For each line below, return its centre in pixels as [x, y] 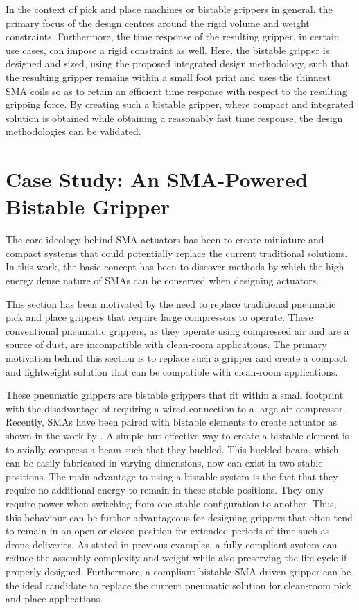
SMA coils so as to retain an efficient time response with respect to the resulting [176, 90]
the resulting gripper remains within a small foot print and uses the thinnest [168, 77]
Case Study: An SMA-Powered [157, 179]
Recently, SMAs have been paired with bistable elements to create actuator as [172, 422]
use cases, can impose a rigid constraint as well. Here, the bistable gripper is [168, 50]
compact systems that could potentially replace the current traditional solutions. [177, 253]
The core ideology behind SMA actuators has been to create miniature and [165, 239]
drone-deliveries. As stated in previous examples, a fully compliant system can [172, 544]
